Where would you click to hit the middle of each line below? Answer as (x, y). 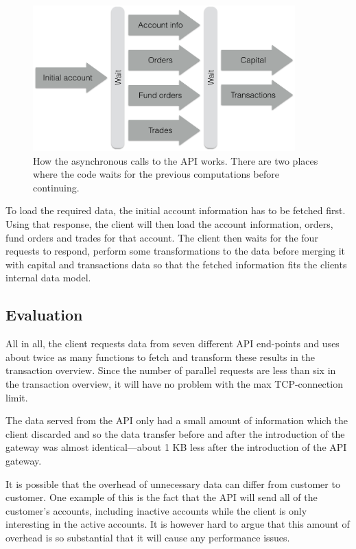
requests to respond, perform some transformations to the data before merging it (176, 251)
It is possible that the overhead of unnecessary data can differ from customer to (173, 483)
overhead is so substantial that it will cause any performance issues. (148, 537)
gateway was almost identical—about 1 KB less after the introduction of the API (176, 447)
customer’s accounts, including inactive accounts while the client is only (156, 510)
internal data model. (48, 278)
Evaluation (44, 315)
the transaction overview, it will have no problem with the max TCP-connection (174, 383)
